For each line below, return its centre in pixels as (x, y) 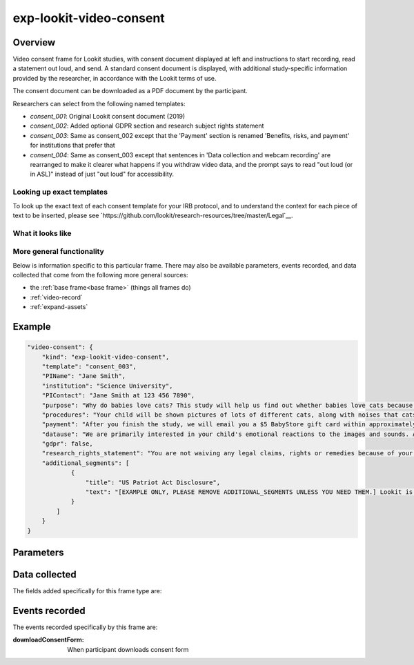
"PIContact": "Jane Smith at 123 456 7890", (118, 396)
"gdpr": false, (67, 444)
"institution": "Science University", (107, 386)
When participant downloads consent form (128, 649)
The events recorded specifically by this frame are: (85, 627)
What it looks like (42, 233)
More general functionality (59, 252)
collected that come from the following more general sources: (101, 275)
